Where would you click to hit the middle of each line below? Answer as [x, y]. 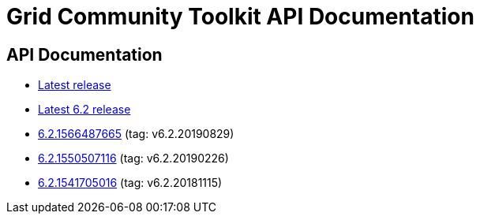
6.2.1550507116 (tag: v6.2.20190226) [133, 158]
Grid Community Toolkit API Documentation [240, 17]
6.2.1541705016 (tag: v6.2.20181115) [130, 183]
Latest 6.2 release [84, 110]
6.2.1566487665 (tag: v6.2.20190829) [136, 134]
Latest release [75, 85]
